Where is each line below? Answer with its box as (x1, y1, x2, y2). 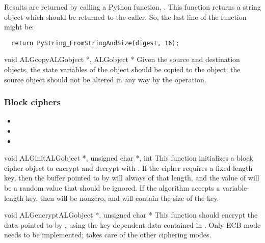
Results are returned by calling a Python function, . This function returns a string (4, 2, 261, 12)
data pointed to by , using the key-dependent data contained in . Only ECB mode (4, 219, 261, 230)
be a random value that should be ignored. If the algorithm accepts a (4, 183, 220, 193)
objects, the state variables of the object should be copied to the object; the (4, 64, 241, 75)
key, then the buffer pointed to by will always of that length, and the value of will (4, 172, 259, 183)
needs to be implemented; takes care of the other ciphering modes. (4, 229, 211, 240)
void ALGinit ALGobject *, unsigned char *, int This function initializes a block (4, 153, 253, 163)
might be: (4, 21, 34, 32)
